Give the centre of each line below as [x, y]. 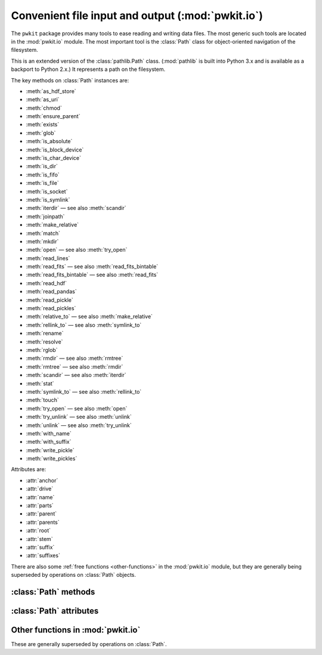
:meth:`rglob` [42, 350]
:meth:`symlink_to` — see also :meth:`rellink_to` [84, 391]
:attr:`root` [38, 530]
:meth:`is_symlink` [48, 199]
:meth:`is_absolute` [49, 141]
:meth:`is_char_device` [54, 158]
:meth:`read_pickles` [51, 308]
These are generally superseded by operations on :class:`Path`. [89, 644]
